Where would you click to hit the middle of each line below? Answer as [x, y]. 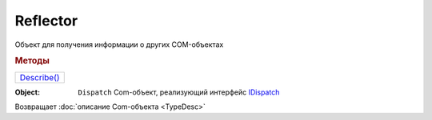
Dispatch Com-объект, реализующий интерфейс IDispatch [179, 92]
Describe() [40, 77]
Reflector [46, 21]
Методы [32, 61]
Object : [27, 92]
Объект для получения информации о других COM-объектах [119, 45]
